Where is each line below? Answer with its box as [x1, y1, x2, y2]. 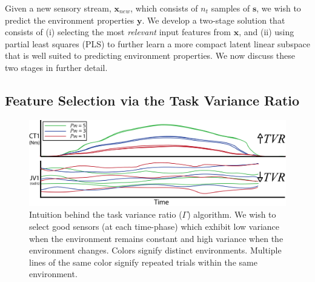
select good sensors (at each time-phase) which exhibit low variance [29, 220, 280, 232]
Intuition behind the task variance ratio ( [29, 208, 182, 221]
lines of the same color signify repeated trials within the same [29, 255, 257, 268]
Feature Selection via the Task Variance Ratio [5, 90, 300, 109]
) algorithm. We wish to [187, 208, 276, 221]
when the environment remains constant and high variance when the [29, 232, 283, 244]
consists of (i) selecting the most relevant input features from [5, 25, 231, 38]
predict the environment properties [5, 13, 134, 26]
